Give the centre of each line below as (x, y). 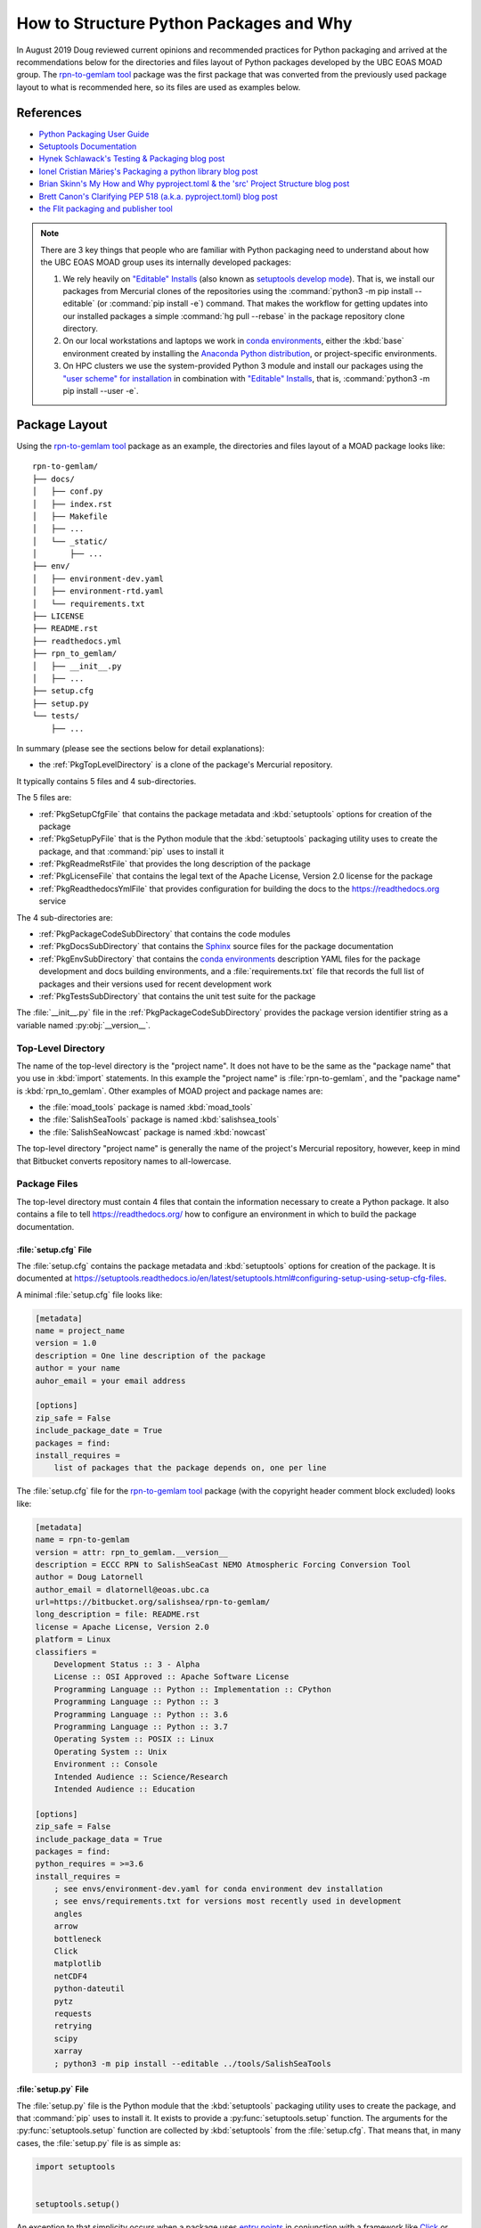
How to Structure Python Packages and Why (184, 23)
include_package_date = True (99, 1431)
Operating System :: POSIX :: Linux (134, 1739)
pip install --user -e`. (101, 391)
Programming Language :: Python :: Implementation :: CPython (192, 1689)
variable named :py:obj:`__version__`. (84, 1025)
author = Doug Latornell (90, 1577)
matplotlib (77, 1964)
